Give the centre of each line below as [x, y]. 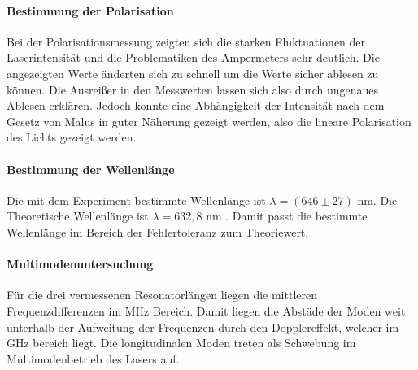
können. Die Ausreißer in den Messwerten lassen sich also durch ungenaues [193, 89]
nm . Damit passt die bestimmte [287, 216]
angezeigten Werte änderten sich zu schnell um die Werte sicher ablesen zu [193, 73]
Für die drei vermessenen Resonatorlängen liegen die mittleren [162, 295]
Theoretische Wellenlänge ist [78, 216]
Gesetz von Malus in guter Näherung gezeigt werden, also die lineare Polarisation [209, 121]
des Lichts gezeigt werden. [72, 137]
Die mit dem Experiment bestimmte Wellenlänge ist [136, 200]
